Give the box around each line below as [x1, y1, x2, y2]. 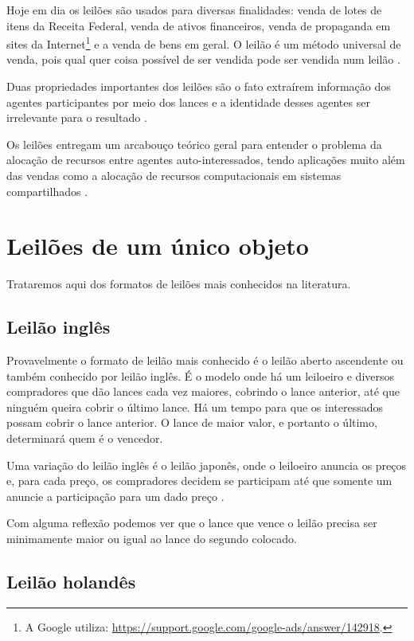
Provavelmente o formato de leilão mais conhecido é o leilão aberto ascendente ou [6, 352, 404, 369]
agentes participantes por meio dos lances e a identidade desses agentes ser [6, 93, 370, 110]
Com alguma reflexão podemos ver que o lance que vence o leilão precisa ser [6, 514, 377, 531]
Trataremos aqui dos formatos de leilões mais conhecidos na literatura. [6, 276, 351, 292]
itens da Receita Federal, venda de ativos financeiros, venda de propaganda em [6, 17, 391, 33]
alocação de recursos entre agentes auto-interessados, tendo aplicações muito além [6, 151, 405, 168]
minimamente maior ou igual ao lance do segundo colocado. [6, 530, 297, 547]
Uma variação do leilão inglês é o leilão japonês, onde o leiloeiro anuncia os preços [6, 456, 407, 473]
